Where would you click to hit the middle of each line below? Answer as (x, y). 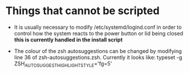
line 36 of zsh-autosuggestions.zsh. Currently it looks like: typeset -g (98, 57)
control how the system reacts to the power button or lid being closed (99, 33)
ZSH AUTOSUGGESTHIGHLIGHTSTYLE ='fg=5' (63, 64)
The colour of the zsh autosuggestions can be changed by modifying (98, 51)
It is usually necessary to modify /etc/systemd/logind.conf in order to (98, 27)
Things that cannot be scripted (83, 11)
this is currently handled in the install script (68, 39)
